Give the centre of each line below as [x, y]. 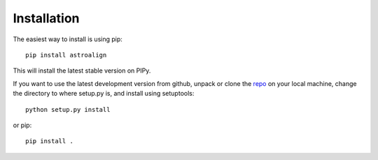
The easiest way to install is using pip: [68, 39]
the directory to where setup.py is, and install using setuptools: [104, 94]
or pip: [22, 125]
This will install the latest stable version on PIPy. [82, 71]
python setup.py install [68, 109]
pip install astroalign [66, 55]
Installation [46, 18]
